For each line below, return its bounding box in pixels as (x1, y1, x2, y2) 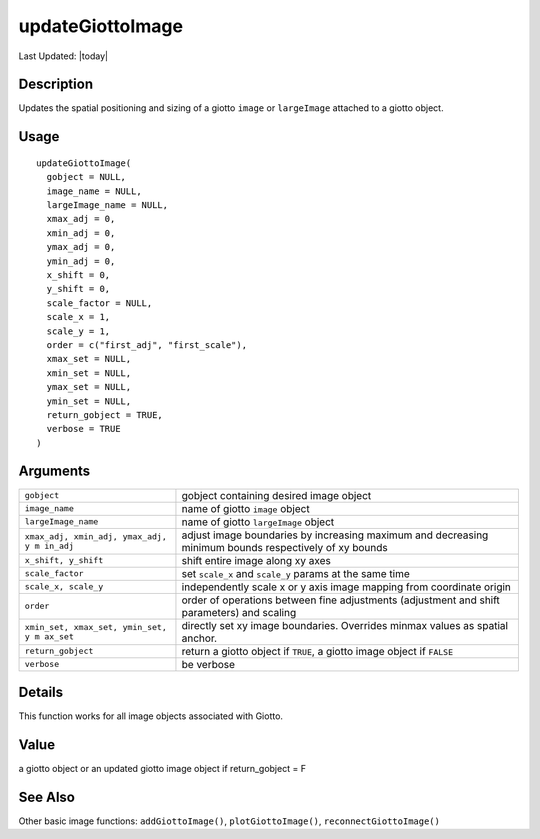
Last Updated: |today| (18, 50, 109, 62)
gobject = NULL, (46, 171, 127, 183)
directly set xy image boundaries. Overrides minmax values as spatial (181, 618, 509, 632)
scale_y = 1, (46, 325, 111, 337)
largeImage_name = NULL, (46, 200, 169, 211)
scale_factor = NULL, (46, 297, 153, 309)
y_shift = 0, (46, 283, 111, 295)
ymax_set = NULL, (46, 381, 132, 393)
